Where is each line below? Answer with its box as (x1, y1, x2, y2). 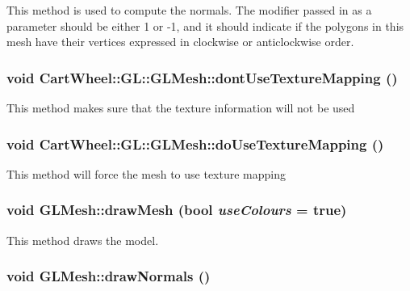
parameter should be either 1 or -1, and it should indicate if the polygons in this (6, 17, 404, 34)
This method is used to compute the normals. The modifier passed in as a (6, 2, 372, 18)
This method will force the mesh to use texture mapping (6, 165, 287, 182)
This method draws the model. (6, 231, 159, 248)
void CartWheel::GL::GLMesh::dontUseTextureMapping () (6, 67, 398, 87)
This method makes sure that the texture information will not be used (6, 99, 355, 116)
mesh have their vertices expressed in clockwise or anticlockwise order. (6, 33, 354, 50)
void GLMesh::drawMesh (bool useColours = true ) (6, 200, 347, 220)
